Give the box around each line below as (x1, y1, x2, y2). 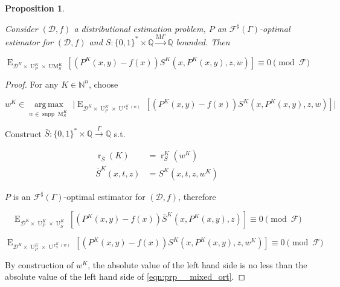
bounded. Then (176, 35, 230, 48)
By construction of (5, 258, 74, 271)
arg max (34, 100, 63, 109)
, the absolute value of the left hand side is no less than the (88, 258, 307, 271)
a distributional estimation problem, (74, 22, 206, 34)
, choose (88, 77, 118, 90)
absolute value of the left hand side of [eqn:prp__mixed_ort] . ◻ (5, 270, 246, 283)
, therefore (178, 190, 216, 202)
